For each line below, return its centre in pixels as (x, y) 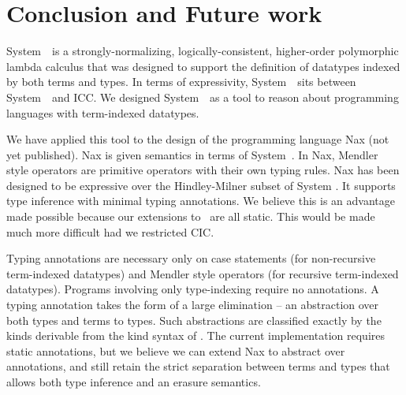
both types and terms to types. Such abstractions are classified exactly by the (194, 320)
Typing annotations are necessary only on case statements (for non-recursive (191, 258)
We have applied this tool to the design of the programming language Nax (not (198, 139)
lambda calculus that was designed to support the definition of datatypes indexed (203, 66)
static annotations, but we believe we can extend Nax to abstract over (176, 350)
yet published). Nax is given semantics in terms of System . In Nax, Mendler (192, 154)
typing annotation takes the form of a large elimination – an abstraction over (193, 305)
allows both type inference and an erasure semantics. (134, 382)
